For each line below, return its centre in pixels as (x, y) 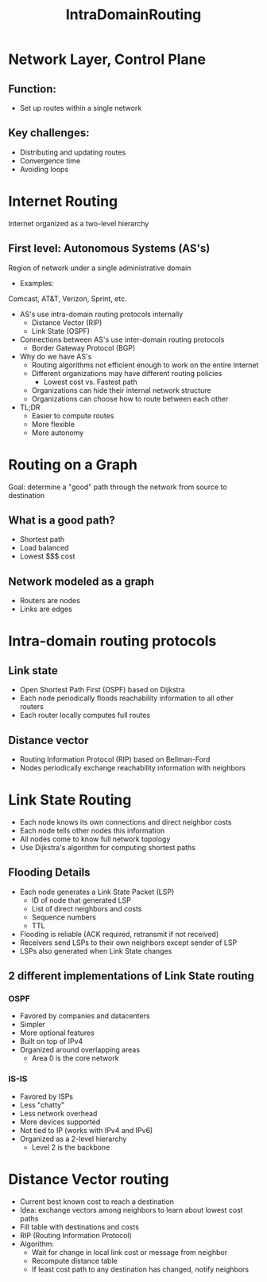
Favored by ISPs (46, 1096)
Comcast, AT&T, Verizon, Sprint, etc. (68, 298)
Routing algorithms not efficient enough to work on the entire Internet (145, 365)
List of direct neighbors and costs (87, 908)
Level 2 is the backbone (71, 1147)
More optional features (57, 1033)
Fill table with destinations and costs (79, 1227)
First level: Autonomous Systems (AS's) (109, 249)
